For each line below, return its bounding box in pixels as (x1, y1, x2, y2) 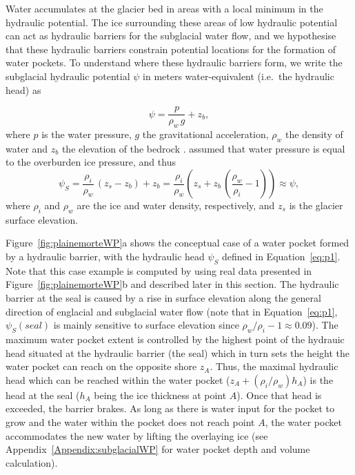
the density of (285, 127, 343, 142)
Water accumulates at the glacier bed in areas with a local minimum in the (6, 1, 323, 15)
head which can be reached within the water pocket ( (6, 372, 230, 387)
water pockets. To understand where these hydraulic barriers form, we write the (6, 55, 343, 70)
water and (6, 141, 48, 155)
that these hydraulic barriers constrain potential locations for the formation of (6, 41, 336, 56)
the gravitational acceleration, (142, 127, 269, 142)
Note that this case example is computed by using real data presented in (6, 263, 312, 278)
